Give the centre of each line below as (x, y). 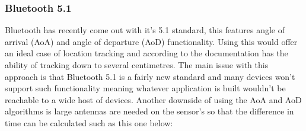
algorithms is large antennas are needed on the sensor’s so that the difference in (149, 111)
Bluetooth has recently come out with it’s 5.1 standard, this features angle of (145, 30)
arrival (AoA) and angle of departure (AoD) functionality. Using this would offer (151, 41)
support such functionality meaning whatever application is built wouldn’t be (145, 88)
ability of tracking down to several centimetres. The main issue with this (137, 65)
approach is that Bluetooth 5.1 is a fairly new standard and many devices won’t (150, 76)
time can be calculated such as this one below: (89, 122)
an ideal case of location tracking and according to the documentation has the (146, 53)
